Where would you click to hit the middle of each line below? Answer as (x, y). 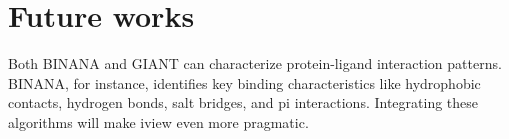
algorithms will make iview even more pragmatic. (158, 121)
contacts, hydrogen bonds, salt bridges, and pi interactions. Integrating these (243, 102)
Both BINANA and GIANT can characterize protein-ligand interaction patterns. (255, 63)
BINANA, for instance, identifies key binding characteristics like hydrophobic (244, 82)
